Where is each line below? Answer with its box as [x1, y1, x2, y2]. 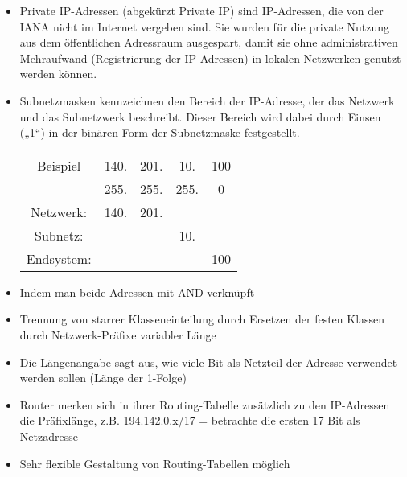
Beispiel [37, 155, 81, 175]
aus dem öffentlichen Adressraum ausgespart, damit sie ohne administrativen [19, 34, 398, 51]
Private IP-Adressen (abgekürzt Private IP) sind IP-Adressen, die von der [19, 2, 384, 19]
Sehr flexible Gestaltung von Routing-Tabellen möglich [19, 454, 290, 471]
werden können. [19, 65, 97, 82]
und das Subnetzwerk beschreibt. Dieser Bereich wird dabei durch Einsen [19, 108, 381, 125]
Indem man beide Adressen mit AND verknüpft [19, 283, 255, 300]
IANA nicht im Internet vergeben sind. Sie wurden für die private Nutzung [19, 18, 389, 35]
